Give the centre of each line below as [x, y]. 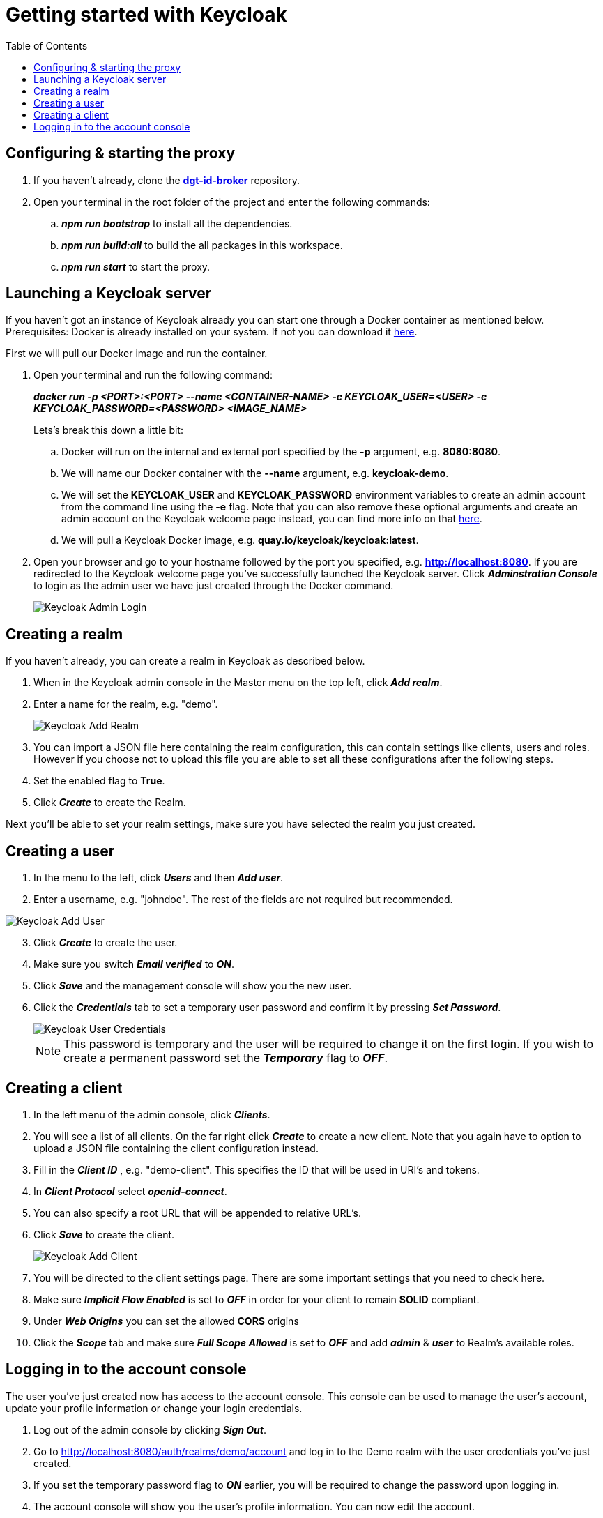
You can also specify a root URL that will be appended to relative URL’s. [197, 1213]
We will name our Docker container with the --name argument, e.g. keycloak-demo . [255, 473]
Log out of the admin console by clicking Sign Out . [150, 1429]
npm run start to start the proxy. [136, 266]
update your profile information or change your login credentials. [154, 1408]
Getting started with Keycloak [146, 15]
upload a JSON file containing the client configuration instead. [176, 1148]
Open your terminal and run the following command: [153, 375]
